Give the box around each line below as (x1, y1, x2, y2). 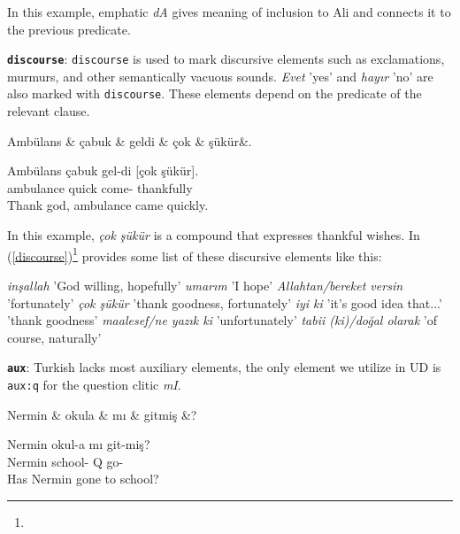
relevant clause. (7, 102, 90, 120)
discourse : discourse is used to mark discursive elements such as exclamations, (7, 50, 445, 68)
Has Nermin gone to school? (7, 469, 159, 488)
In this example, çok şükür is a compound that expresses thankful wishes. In (7, 226, 420, 244)
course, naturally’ (7, 328, 102, 346)
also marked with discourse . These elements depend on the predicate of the (7, 84, 422, 103)
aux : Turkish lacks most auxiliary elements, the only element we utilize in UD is (7, 358, 441, 376)
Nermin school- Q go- (7, 452, 124, 470)
